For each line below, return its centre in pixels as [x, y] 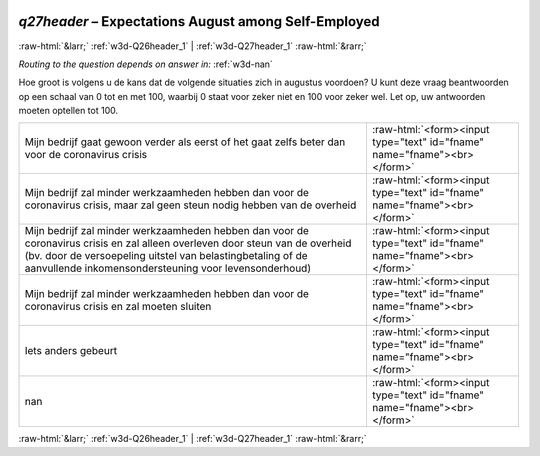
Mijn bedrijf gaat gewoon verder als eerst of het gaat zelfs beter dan [185, 142]
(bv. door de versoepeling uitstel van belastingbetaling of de [166, 256]
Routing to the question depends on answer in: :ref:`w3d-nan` [146, 64]
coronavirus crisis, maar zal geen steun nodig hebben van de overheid [190, 205]
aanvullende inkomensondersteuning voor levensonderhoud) [168, 268]
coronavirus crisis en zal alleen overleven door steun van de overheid [188, 243]
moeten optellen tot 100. [68, 111]
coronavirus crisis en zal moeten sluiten [118, 307]
